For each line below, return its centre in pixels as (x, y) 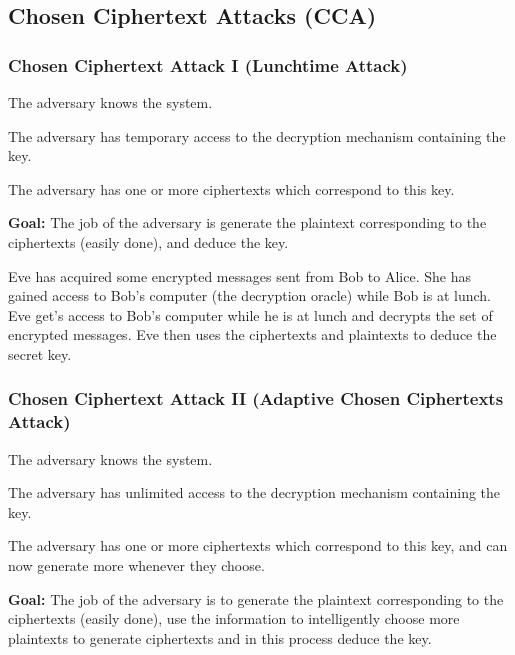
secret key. (40, 353)
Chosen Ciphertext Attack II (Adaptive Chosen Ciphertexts (256, 398)
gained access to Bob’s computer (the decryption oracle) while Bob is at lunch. (249, 295)
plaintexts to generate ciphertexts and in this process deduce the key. (220, 637)
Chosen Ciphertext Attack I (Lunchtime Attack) (208, 64)
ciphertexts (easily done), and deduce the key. (148, 241)
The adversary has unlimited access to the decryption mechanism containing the (254, 492)
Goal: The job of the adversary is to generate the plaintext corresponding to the (256, 598)
